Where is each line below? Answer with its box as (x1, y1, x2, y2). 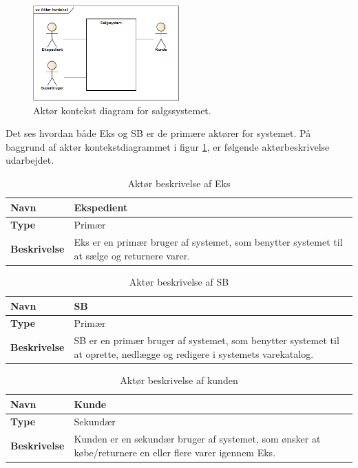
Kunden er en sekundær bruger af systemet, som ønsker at (74, 432, 321, 446)
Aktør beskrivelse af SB (129, 274, 229, 288)
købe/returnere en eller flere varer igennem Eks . (74, 445, 276, 459)
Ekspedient (74, 200, 128, 214)
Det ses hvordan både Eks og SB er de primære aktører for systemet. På (6, 126, 311, 140)
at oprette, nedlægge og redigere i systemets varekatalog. (74, 346, 314, 361)
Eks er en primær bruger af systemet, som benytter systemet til (74, 235, 343, 249)
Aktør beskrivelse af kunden (120, 372, 238, 387)
